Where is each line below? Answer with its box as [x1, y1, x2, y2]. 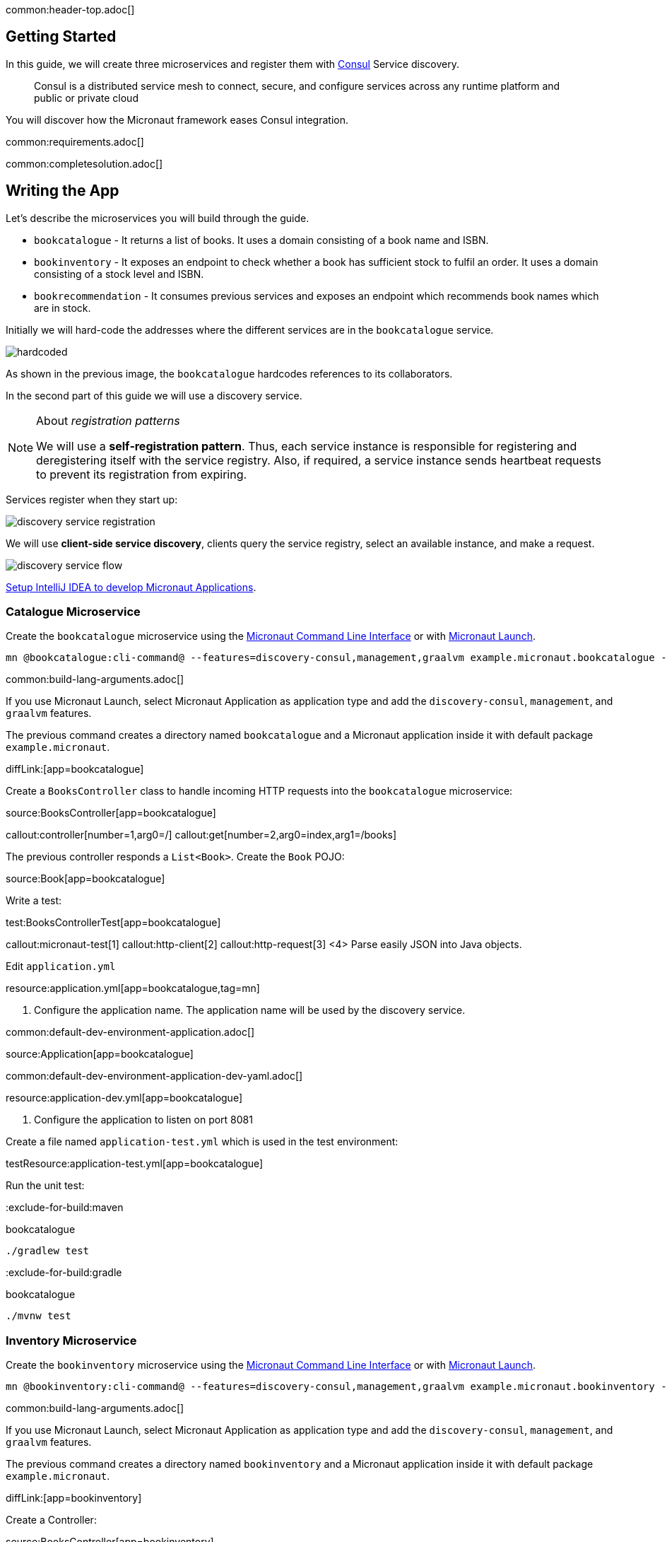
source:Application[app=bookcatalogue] [6, 1048, 194, 1061]
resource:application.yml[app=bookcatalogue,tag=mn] [6, 982, 260, 995]
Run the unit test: [6, 1179, 85, 1192]
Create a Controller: [6, 1514, 97, 1526]
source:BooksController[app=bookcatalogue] [6, 807, 216, 819]
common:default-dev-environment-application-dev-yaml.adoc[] [6, 1070, 303, 1082]
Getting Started [6, 28, 117, 46]
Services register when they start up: [6, 493, 178, 506]
